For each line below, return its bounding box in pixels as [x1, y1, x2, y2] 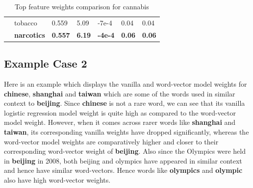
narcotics [14, 29, 45, 40]
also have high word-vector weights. [4, 174, 111, 185]
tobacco [14, 17, 37, 27]
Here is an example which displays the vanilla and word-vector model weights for [4, 78, 247, 89]
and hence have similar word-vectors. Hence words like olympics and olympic [4, 165, 243, 175]
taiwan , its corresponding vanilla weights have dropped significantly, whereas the [4, 126, 249, 137]
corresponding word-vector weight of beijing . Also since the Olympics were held [4, 146, 246, 156]
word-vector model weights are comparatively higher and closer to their [4, 136, 219, 146]
